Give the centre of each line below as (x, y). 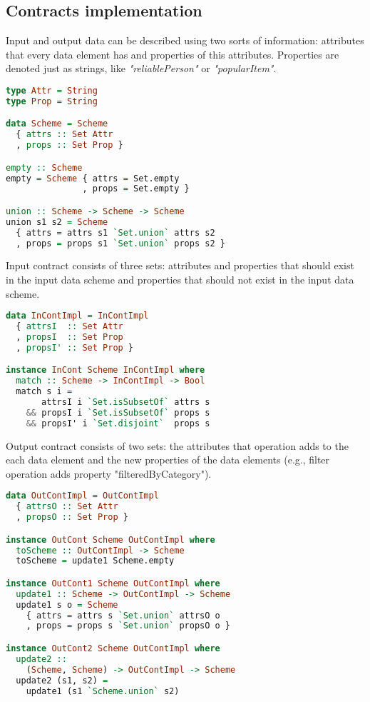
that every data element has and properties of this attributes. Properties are (173, 54)
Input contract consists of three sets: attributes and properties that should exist (180, 265)
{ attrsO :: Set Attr (67, 507)
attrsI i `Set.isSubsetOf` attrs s (126, 402)
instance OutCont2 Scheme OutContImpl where (113, 649)
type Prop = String (52, 101)
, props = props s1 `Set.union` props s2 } (120, 243)
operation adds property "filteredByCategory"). (109, 473)
